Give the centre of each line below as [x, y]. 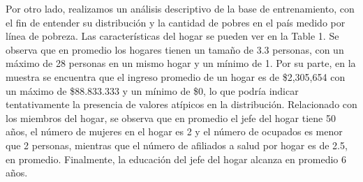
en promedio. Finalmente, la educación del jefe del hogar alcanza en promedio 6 [176, 159]
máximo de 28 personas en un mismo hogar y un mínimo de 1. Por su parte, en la [181, 63]
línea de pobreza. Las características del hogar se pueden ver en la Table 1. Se [172, 36]
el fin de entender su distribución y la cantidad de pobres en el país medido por [176, 22]
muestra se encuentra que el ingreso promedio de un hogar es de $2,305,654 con [176, 76]
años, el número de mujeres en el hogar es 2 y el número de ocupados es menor [174, 131]
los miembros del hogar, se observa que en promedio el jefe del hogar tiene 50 [171, 117]
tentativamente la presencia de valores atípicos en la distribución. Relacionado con [181, 104]
